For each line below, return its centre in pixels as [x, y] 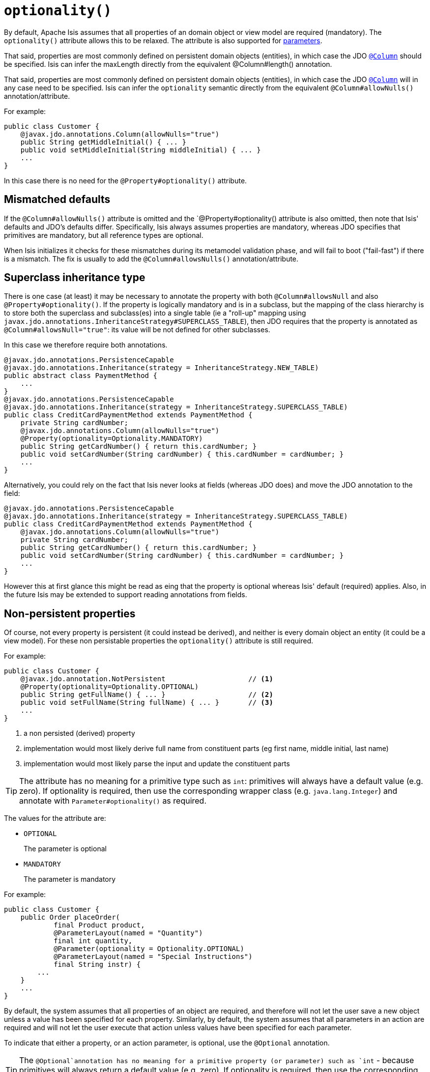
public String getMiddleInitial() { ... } [103, 142]
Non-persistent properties [70, 613]
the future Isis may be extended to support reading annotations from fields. [126, 595]
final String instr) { [97, 965]
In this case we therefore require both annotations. [86, 345]
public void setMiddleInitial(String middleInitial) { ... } [141, 150]
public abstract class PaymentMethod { [81, 376]
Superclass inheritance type [75, 278]
